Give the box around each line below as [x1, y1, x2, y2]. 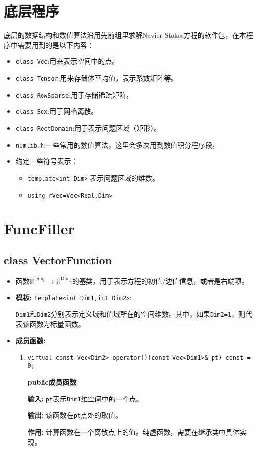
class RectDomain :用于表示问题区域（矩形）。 [15, 122, 161, 133]
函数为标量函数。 [29, 318, 85, 329]
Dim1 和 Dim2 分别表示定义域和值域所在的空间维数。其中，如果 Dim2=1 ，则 [15, 308, 246, 319]
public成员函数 [27, 377, 77, 387]
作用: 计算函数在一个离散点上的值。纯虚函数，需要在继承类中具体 [27, 427, 240, 437]
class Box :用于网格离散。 [15, 106, 98, 116]
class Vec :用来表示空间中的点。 [15, 56, 119, 66]
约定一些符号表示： [15, 156, 78, 166]
